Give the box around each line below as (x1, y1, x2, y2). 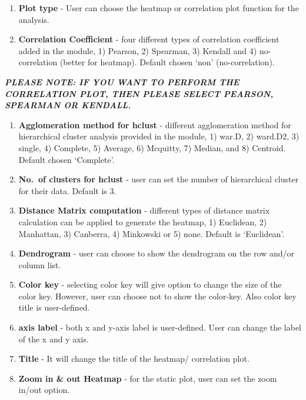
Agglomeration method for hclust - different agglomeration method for (18, 118, 291, 131)
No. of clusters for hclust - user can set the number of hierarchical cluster (18, 173, 299, 185)
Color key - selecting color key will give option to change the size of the (18, 278, 282, 291)
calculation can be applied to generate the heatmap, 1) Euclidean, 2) (18, 215, 267, 228)
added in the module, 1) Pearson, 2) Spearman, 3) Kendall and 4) (18, 44, 257, 56)
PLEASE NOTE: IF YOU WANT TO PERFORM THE (5, 75, 240, 88)
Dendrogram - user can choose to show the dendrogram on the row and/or (18, 247, 294, 259)
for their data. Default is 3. (18, 184, 117, 196)
